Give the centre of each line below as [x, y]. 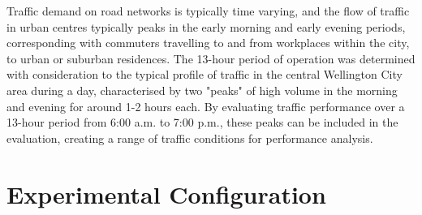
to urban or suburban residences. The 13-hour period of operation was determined [211, 58]
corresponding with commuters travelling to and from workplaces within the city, [208, 43]
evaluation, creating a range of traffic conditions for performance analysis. [190, 138]
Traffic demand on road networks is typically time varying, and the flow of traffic [208, 11]
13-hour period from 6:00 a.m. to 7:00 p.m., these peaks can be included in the [202, 122]
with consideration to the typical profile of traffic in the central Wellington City [205, 74]
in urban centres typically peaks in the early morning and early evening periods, [206, 26]
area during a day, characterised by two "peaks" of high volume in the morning [202, 90]
